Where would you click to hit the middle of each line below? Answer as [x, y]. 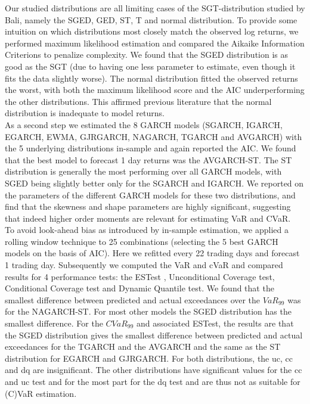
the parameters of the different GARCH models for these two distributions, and [150, 195]
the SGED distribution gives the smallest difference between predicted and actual [154, 335]
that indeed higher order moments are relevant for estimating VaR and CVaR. [148, 218]
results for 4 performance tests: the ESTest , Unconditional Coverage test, [140, 276]
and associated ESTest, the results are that [215, 323]
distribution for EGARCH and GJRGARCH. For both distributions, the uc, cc [149, 358]
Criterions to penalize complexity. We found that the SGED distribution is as [147, 55]
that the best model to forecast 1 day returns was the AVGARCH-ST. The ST [148, 159]
